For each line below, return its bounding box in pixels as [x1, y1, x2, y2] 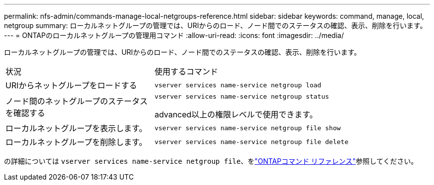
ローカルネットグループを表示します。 [5, 123, 147, 133]
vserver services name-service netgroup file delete [154, 138, 349, 146]
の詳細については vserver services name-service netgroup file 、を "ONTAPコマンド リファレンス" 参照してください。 [4, 157, 418, 165]
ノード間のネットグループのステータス [5, 96, 148, 106]
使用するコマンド [154, 67, 218, 76]
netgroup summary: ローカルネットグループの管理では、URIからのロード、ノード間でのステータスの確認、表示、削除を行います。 [4, 21, 427, 30]
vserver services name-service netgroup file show [154, 124, 341, 132]
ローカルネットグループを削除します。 [5, 137, 147, 147]
